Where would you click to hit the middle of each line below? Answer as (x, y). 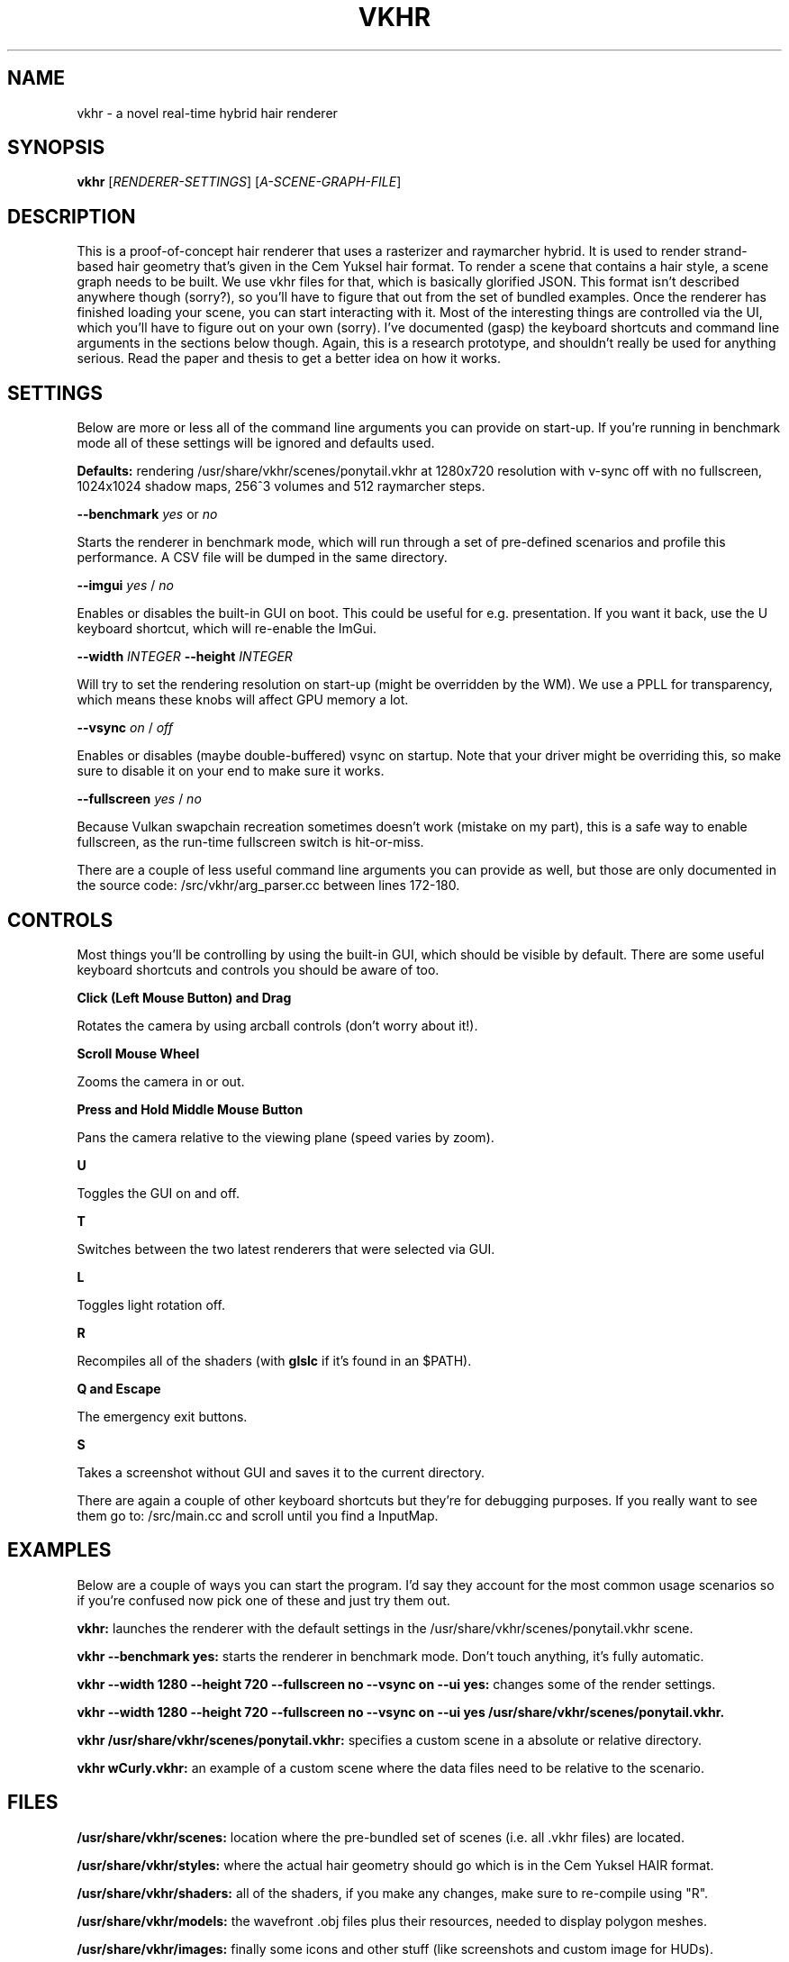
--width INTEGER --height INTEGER (185, 657)
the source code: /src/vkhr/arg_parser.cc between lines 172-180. (268, 886)
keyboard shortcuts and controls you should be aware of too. (258, 969)
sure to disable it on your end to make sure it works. (231, 771)
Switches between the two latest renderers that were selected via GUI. (286, 1249)
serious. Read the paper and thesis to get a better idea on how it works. (289, 359)
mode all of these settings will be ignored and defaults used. (256, 443)
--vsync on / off (125, 728)
